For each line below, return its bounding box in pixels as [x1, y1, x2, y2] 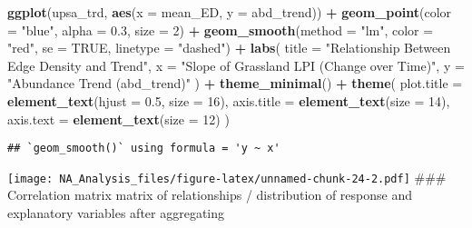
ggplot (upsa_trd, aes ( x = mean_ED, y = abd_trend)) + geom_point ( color [7, 3, 452, 21]
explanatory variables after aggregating [7, 203, 225, 223]
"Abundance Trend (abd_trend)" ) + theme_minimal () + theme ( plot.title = [7, 74, 463, 93]
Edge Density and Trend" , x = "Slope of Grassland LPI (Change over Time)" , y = [7, 55, 465, 74]
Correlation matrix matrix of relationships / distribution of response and [7, 185, 412, 204]
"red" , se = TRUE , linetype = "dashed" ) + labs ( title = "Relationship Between [7, 38, 451, 57]
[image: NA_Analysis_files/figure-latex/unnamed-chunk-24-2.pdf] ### [7, 167, 447, 186]
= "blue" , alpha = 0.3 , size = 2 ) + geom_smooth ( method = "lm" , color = [7, 20, 434, 39]
